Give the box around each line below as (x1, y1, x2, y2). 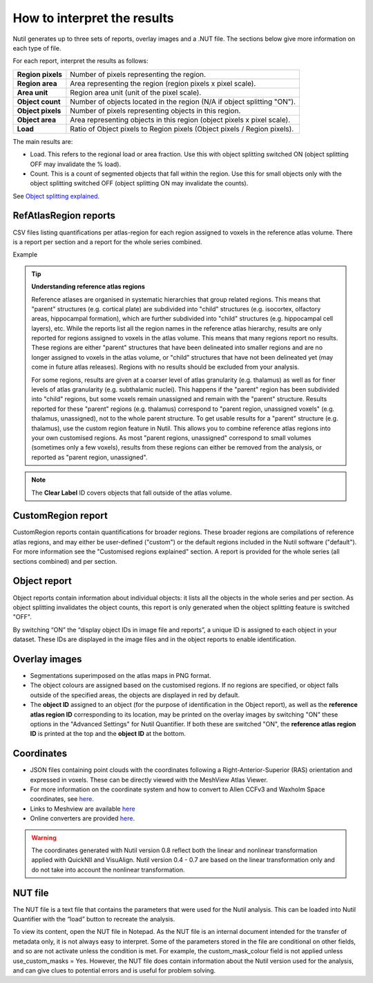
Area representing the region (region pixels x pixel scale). (70, 78, 256, 88)
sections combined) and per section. (12, 557, 117, 565)
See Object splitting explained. (12, 192, 100, 200)
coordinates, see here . (30, 795, 95, 803)
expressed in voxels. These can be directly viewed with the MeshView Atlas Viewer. (30, 775, 269, 784)
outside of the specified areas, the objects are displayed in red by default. (30, 690, 240, 699)
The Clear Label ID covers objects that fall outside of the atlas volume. (31, 488, 232, 497)
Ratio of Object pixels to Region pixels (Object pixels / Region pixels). (70, 124, 294, 134)
